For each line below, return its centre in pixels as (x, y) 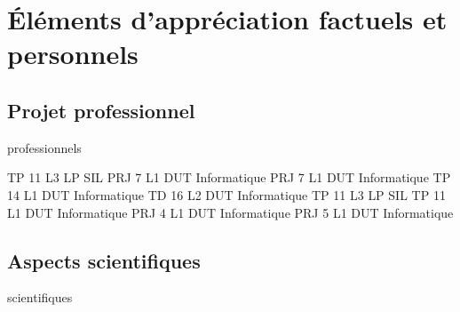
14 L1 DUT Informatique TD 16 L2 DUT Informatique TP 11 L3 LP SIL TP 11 (226, 194)
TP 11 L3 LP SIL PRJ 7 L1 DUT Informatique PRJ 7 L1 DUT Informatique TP (229, 177)
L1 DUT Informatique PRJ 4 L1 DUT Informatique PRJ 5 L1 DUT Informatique (230, 212)
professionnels (44, 147)
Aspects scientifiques (104, 260)
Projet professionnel (101, 110)
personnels (73, 54)
